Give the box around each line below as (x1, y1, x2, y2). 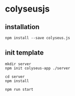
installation (5, 23, 40, 31)
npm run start (5, 87, 34, 92)
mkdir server (5, 62, 31, 66)
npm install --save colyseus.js (5, 35, 70, 40)
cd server (5, 74, 25, 79)
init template (5, 48, 44, 57)
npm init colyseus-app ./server (5, 65, 70, 71)
